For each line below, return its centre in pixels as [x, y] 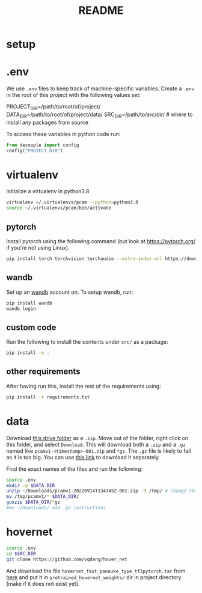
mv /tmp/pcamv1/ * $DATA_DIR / [43, 497]
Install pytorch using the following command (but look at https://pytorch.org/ [101, 241]
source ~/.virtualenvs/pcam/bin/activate [59, 208]
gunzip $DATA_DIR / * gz [33, 502]
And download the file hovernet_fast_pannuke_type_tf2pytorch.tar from [96, 571]
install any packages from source [47, 122]
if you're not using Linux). [38, 247]
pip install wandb [29, 303]
